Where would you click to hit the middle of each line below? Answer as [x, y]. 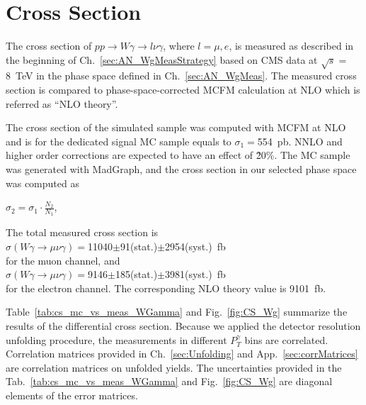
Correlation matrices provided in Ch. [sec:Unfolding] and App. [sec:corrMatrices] [182, 354]
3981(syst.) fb [195, 274]
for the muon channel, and [63, 260]
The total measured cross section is [82, 232]
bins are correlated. [286, 339]
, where [179, 46]
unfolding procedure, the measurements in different [116, 339]
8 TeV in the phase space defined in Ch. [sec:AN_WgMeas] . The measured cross [181, 76]
